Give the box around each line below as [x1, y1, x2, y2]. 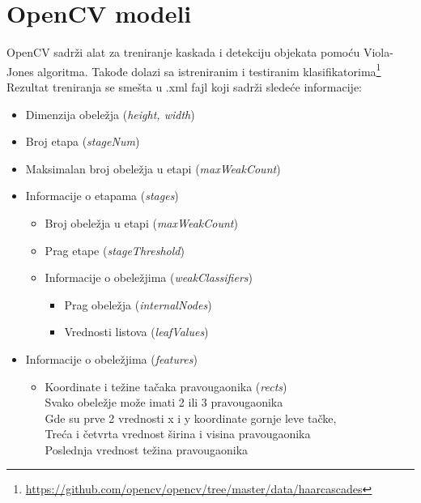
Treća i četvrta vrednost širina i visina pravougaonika [45, 425, 311, 442]
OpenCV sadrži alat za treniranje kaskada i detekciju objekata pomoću [6, 44, 360, 61]
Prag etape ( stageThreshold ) [45, 241, 185, 258]
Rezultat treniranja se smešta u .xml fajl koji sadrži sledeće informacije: [6, 78, 362, 95]
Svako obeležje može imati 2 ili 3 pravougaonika [45, 394, 283, 411]
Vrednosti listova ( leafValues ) [64, 323, 209, 340]
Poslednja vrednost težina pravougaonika [45, 441, 249, 458]
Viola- [363, 44, 393, 61]
